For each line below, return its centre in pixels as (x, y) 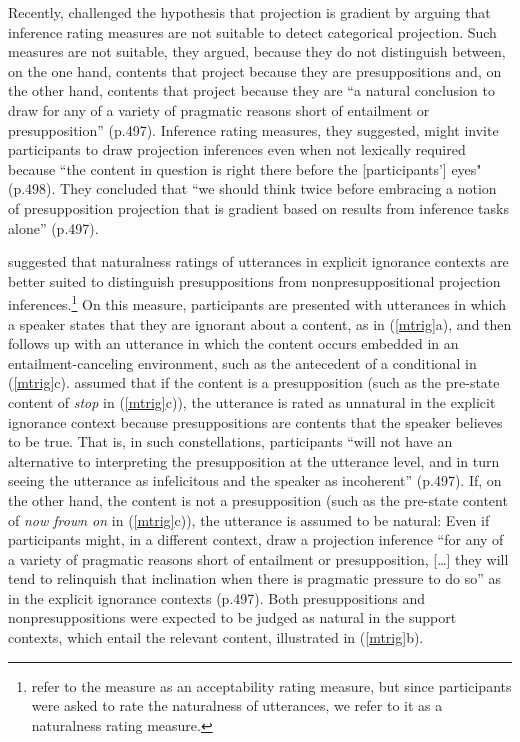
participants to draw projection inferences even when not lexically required (237, 149)
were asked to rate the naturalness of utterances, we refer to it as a (237, 705)
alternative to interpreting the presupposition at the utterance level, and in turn (254, 460)
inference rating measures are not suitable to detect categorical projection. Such (252, 31)
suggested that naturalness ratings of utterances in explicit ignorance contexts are (258, 261)
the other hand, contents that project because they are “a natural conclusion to (251, 90)
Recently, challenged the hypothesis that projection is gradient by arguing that (249, 12)
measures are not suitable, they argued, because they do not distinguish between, (257, 51)
